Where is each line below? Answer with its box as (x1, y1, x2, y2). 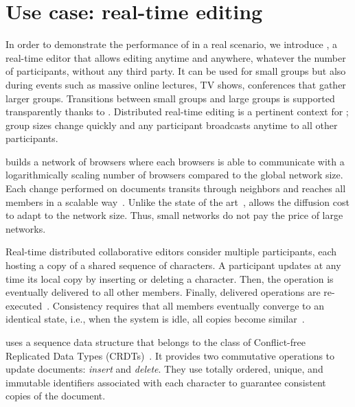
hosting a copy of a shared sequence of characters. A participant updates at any (5, 258, 341, 272)
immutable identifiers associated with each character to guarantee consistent (5, 375, 326, 389)
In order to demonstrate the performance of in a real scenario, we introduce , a (5, 37, 338, 51)
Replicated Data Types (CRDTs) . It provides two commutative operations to (5, 348, 335, 362)
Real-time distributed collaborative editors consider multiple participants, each (5, 244, 337, 259)
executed (5, 298, 43, 312)
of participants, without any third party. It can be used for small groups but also (5, 64, 346, 78)
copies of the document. (5, 388, 106, 403)
